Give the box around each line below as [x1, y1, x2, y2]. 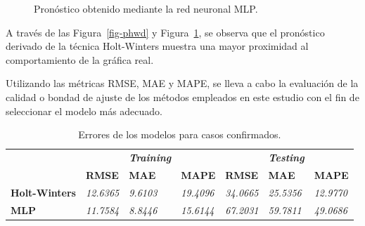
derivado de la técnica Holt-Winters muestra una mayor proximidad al [6, 39, 309, 53]
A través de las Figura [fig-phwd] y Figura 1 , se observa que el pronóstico [6, 25, 325, 39]
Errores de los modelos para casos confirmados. [78, 127, 281, 142]
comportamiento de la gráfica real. [6, 52, 154, 67]
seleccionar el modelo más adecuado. [6, 103, 162, 118]
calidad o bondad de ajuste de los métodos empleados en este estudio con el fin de [6, 89, 359, 104]
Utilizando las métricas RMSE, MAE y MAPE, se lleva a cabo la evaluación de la [6, 76, 359, 91]
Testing [268, 150, 305, 164]
